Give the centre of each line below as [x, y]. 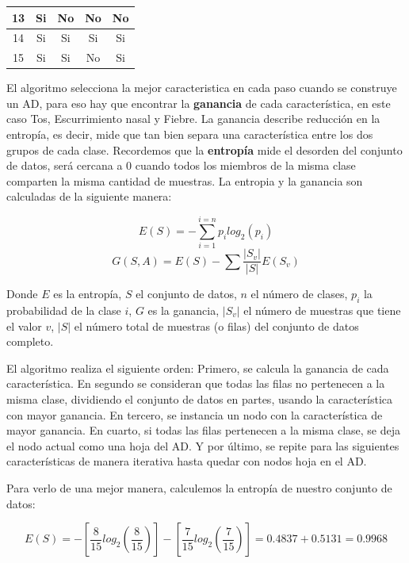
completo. [30, 341]
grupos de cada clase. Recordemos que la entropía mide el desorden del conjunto [204, 149]
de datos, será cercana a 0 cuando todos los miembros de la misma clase [181, 165]
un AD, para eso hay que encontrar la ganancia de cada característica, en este [199, 103]
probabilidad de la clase [64, 310]
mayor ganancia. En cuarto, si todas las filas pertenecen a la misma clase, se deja [204, 430]
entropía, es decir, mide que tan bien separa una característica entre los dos [190, 134]
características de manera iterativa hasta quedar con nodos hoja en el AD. [187, 461]
